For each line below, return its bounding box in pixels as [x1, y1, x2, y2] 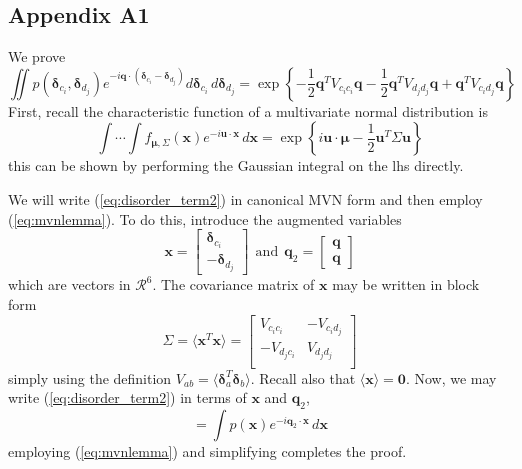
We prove [8, 46, 66, 67]
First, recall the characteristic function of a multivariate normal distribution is [8, 100, 488, 121]
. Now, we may [405, 367, 497, 388]
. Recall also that [250, 367, 356, 388]
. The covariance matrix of [152, 274, 315, 295]
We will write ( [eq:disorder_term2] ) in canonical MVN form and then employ [8, 188, 483, 209]
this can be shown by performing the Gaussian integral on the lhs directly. [8, 155, 464, 176]
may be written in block [332, 274, 480, 295]
